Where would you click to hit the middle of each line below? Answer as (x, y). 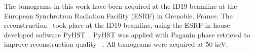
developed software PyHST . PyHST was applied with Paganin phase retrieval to (127, 34)
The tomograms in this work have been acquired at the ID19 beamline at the (121, 6)
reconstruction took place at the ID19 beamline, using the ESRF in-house (117, 25)
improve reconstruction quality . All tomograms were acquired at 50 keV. (116, 44)
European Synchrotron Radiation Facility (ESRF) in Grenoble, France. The (118, 15)
